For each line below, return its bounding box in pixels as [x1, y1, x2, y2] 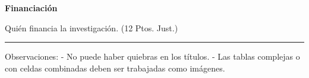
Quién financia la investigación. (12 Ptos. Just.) [5, 21, 178, 34]
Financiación [5, 2, 58, 14]
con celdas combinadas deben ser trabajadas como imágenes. [5, 61, 225, 74]
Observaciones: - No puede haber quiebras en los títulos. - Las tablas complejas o [5, 50, 300, 63]
